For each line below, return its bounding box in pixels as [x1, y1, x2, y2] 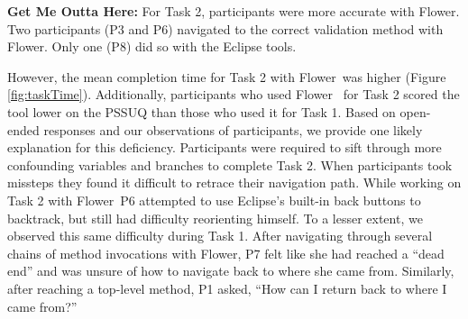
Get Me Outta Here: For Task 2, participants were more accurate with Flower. [7, 2, 460, 20]
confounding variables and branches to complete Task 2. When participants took [7, 155, 453, 174]
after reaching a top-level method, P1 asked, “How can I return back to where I [7, 278, 447, 297]
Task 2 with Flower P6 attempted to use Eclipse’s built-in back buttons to [7, 190, 421, 209]
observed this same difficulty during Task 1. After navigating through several [7, 226, 433, 245]
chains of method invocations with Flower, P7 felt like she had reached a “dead [7, 243, 445, 262]
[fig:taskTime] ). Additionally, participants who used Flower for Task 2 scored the [7, 85, 460, 104]
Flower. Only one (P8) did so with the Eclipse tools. [7, 37, 297, 56]
